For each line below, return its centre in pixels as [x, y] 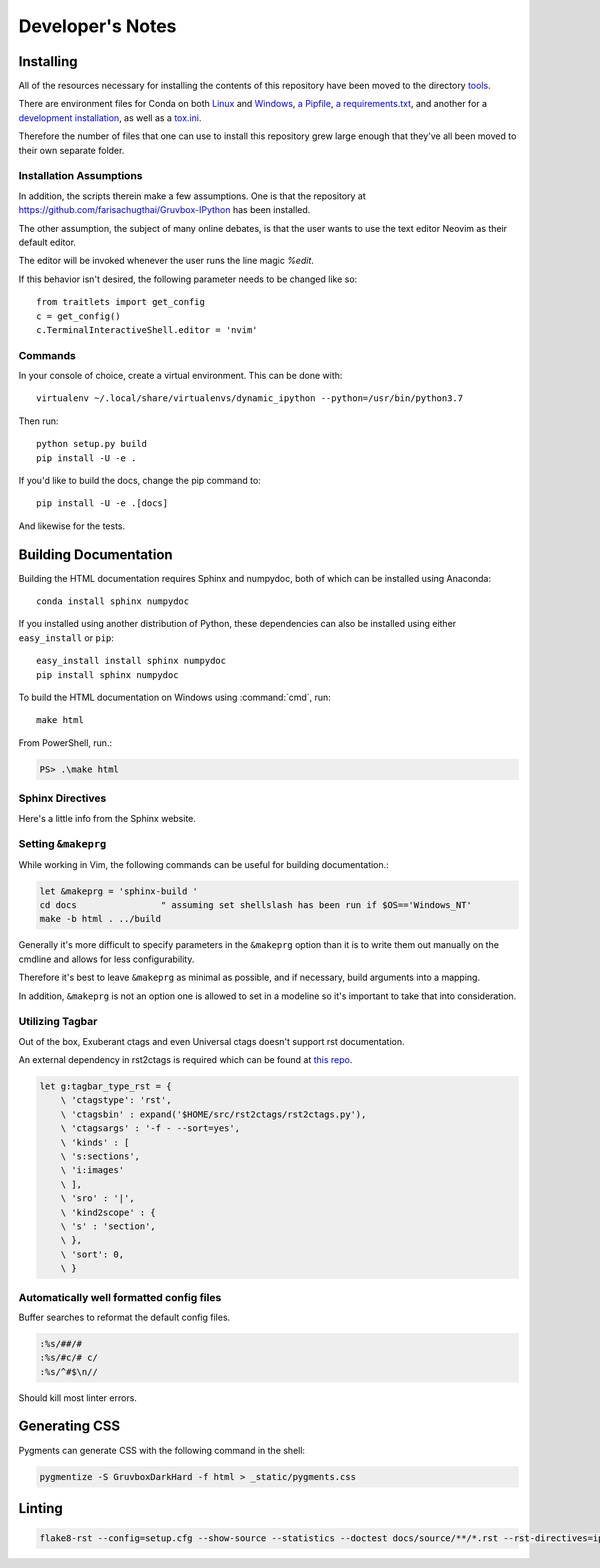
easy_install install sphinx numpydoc [131, 661]
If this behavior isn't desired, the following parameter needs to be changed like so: [188, 279]
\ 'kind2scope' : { [108, 1212]
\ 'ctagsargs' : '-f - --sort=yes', [150, 1128]
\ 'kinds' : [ [95, 1142]
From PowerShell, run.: [65, 742]
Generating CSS [69, 1426]
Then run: [38, 421]
